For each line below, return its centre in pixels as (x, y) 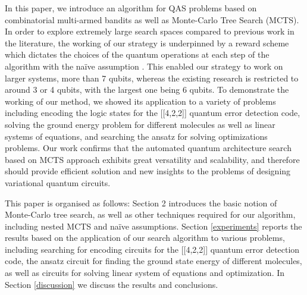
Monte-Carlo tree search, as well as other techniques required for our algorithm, (150, 214)
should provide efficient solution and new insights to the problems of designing (148, 171)
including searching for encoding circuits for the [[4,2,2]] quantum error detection (152, 249)
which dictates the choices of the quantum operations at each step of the (137, 54)
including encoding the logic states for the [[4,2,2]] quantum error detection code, (153, 113)
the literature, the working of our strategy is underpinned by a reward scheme (147, 43)
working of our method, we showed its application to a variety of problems (140, 101)
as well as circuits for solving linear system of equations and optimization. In (145, 273)
